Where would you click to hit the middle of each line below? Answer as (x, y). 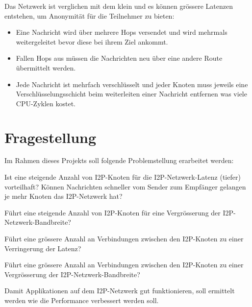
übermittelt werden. (46, 67)
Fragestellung (50, 137)
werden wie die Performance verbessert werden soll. (82, 300)
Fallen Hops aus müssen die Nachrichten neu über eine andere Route (119, 58)
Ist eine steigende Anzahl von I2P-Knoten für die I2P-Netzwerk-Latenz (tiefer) (123, 177)
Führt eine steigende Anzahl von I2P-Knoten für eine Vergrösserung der (113, 212)
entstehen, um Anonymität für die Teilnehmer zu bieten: (89, 15)
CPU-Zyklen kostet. (46, 103)
